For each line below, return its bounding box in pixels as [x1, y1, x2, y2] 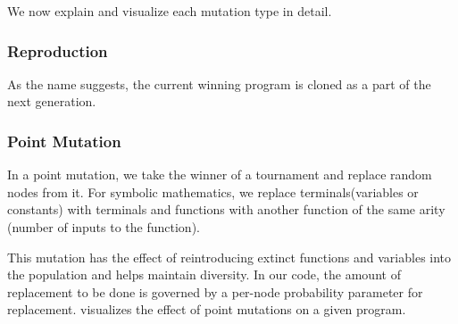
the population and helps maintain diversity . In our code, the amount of [7, 265, 401, 284]
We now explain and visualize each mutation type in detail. [7, 2, 332, 20]
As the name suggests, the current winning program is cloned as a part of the [7, 74, 431, 93]
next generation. [7, 92, 96, 111]
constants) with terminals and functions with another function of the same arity [7, 200, 446, 219]
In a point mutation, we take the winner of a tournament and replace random [7, 165, 432, 184]
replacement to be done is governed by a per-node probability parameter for [7, 282, 423, 301]
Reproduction [7, 39, 108, 62]
